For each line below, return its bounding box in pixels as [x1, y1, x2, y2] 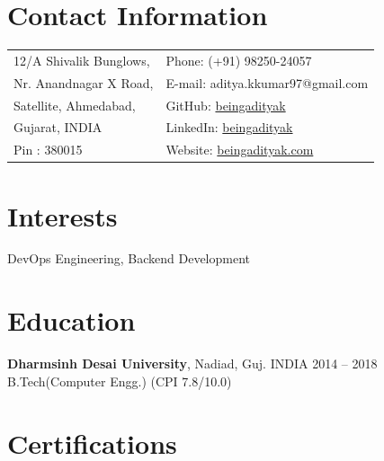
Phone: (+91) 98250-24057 [165, 50, 312, 69]
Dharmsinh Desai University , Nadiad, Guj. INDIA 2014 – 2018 [7, 354, 378, 373]
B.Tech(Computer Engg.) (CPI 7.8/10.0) [7, 371, 232, 390]
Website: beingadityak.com [165, 140, 314, 159]
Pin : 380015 [13, 140, 83, 159]
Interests [7, 197, 118, 234]
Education [7, 302, 136, 339]
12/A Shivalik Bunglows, [13, 50, 150, 69]
